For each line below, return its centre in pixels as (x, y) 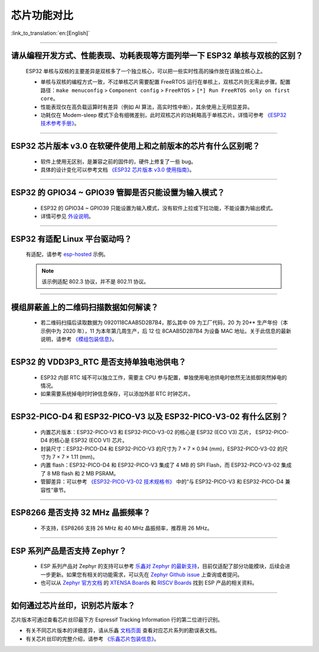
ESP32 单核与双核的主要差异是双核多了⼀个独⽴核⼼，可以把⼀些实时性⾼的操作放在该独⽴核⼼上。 (146, 71)
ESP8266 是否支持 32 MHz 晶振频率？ (81, 513)
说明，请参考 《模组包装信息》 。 (79, 339)
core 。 (49, 99)
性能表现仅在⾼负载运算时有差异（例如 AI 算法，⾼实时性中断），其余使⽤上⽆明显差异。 (147, 107)
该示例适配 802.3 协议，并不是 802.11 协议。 (95, 282)
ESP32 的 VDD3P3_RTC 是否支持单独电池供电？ (98, 362)
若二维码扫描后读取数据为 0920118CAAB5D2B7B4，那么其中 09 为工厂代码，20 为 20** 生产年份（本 (164, 322)
